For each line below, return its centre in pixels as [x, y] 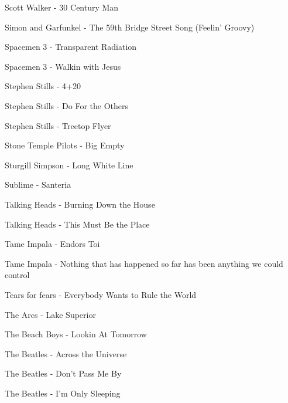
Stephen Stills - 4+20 [43, 86]
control [17, 275]
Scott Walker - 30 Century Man [62, 7]
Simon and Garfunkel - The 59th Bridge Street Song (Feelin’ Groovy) [130, 27]
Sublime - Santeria [38, 184]
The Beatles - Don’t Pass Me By [63, 373]
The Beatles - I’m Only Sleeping [63, 393]
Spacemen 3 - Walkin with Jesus [63, 66]
